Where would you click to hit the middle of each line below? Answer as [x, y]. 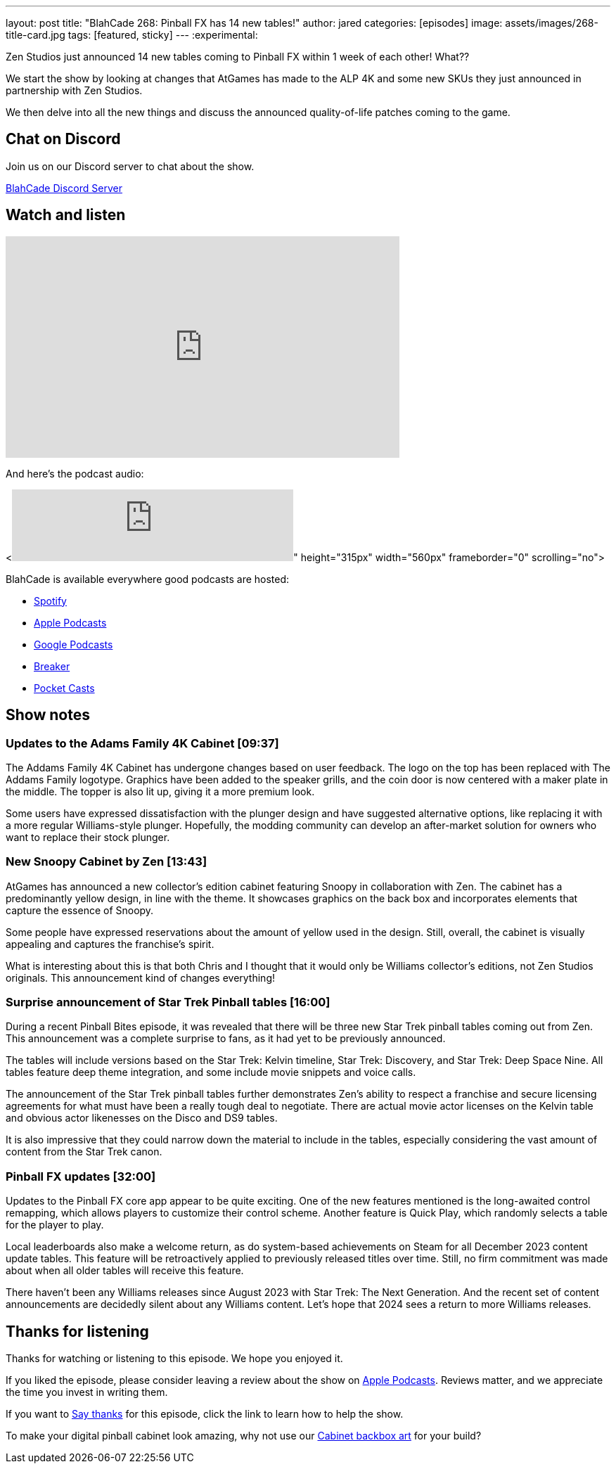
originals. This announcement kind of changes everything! [141, 977]
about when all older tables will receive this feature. [125, 1271]
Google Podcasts [73, 644]
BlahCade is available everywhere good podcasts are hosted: [148, 579]
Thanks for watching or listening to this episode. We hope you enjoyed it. [174, 1358]
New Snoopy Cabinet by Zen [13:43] [107, 862]
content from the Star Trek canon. [84, 1152]
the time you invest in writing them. [87, 1392]
